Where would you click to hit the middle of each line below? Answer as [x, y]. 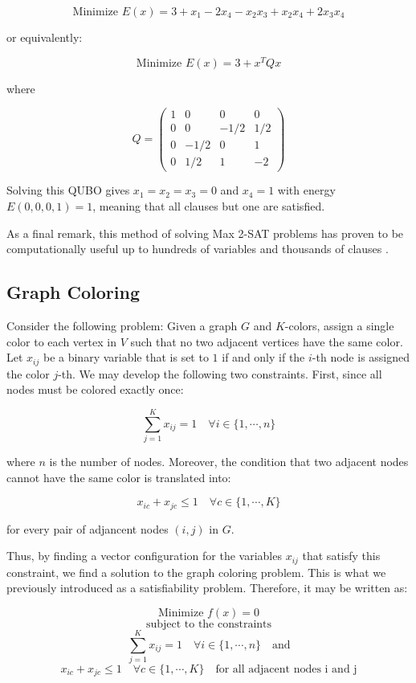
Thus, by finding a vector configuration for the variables [144, 556]
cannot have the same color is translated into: [119, 477]
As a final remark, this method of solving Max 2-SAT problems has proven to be [205, 233]
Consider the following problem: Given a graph [122, 326]
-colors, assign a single [339, 326]
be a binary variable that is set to [126, 357]
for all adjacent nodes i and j [286, 669]
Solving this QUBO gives [68, 190]
